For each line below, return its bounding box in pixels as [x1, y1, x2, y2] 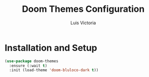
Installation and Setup [4, 42, 98, 53]
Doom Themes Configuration [21, 3, 145, 15]
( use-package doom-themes [4, 58, 58, 64]
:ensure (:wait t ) [9, 63, 48, 68]
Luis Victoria [70, 20, 96, 26]
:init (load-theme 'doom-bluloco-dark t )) [9, 68, 99, 73]
